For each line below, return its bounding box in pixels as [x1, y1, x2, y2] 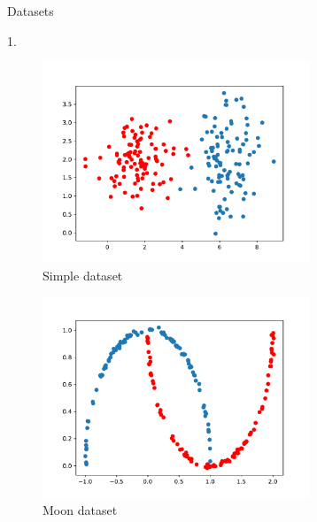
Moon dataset [43, 500, 118, 518]
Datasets [7, 2, 54, 19]
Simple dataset [43, 265, 123, 284]
